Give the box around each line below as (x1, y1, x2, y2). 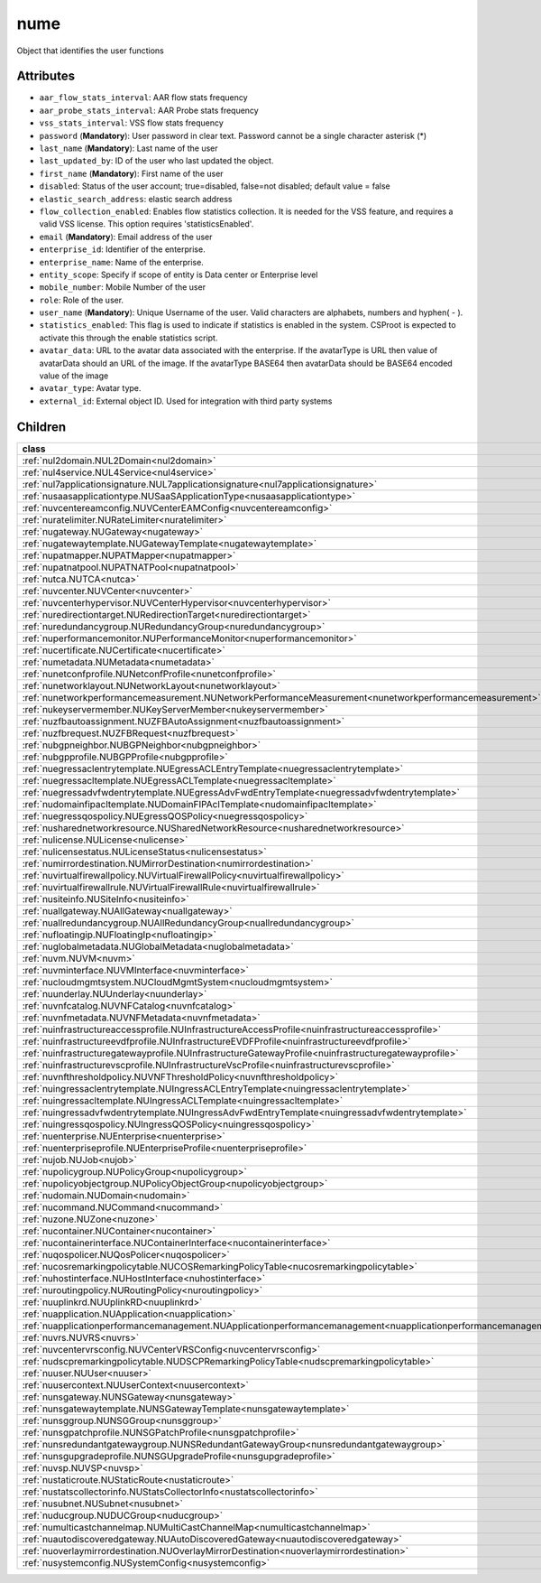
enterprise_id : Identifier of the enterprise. (39, 244, 206, 255)
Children (16, 419, 67, 434)
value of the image (39, 370, 109, 381)
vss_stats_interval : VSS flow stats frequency (39, 117, 225, 128)
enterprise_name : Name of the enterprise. (39, 256, 205, 267)
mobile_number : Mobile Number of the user (39, 282, 206, 293)
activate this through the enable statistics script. (39, 332, 218, 343)
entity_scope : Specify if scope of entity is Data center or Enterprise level (39, 269, 318, 280)
